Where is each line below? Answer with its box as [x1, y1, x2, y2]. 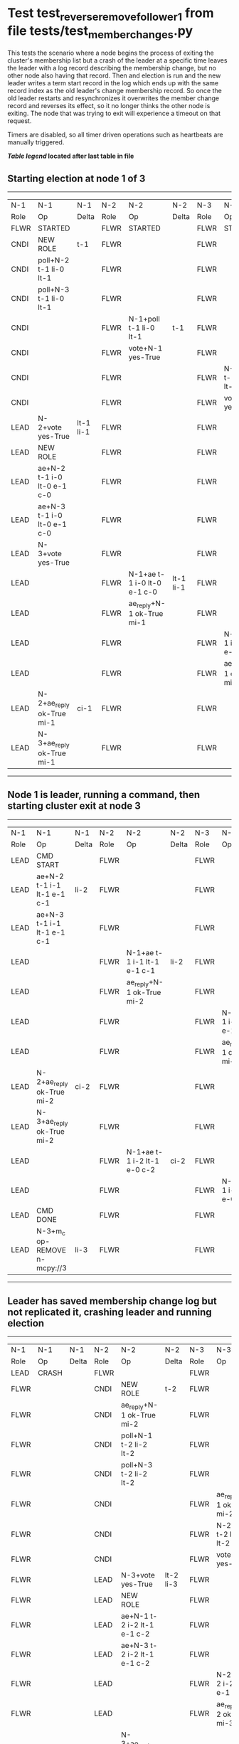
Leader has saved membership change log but [7, 1294, 217, 1307]
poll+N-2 [38, 255, 70, 265]
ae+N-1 [120, 1611, 149, 1621]
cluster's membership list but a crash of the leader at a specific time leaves [7, 56, 228, 65]
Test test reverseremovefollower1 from [7, 5, 215, 23]
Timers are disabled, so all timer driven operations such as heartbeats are [7, 130, 223, 139]
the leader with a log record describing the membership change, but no [7, 64, 217, 73]
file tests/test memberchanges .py [7, 23, 193, 41]
